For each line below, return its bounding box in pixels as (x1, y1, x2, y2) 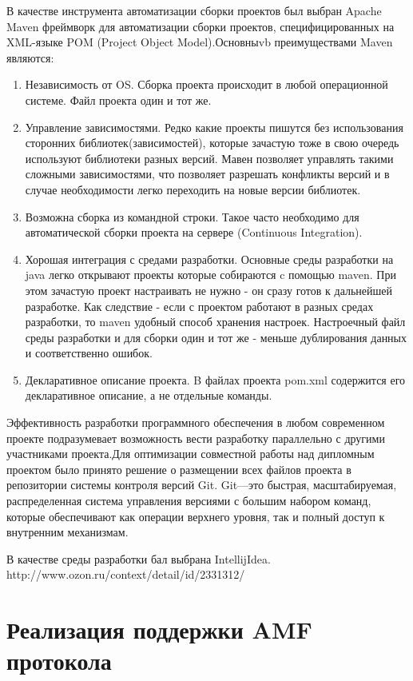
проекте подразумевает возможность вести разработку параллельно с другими (6, 429, 385, 446)
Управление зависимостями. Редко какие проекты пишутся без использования (25, 118, 403, 135)
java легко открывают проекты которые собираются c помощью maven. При (25, 266, 396, 283)
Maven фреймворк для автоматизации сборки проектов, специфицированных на (6, 18, 395, 34)
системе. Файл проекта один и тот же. (25, 91, 212, 108)
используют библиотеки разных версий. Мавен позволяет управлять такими (25, 149, 394, 166)
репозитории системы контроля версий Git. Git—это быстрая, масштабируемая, (6, 476, 397, 493)
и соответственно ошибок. (25, 344, 153, 361)
